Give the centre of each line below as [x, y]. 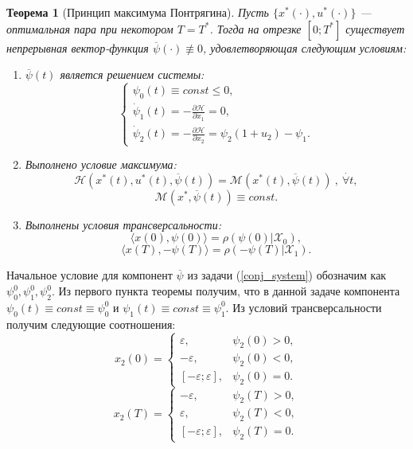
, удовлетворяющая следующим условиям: [305, 47]
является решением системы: [132, 74]
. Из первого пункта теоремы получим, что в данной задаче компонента [226, 291]
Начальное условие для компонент [90, 275]
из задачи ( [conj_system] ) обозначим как [287, 275]
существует [375, 28]
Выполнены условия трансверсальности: [123, 224]
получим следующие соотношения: [91, 324]
